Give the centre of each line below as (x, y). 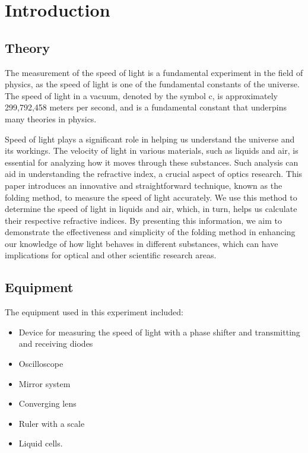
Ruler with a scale (52, 423)
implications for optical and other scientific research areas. (111, 255)
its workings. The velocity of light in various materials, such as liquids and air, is (152, 151)
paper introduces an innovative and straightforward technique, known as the (144, 185)
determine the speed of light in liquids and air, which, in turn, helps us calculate (151, 209)
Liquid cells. (41, 443)
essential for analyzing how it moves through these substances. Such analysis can (152, 162)
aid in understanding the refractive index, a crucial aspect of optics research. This (154, 174)
